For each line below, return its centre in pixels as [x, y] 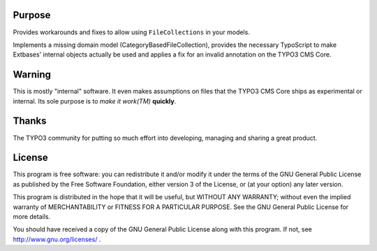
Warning [32, 74]
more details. [32, 216]
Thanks [30, 121]
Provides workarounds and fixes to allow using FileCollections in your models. [132, 32]
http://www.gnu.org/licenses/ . [57, 239]
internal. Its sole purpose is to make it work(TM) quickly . [95, 101]
